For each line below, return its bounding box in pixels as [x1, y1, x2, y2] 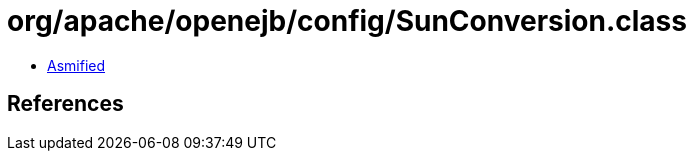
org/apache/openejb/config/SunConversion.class [7, 4, 687, 38]
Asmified [47, 56, 106, 74]
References [7, 91, 124, 117]
